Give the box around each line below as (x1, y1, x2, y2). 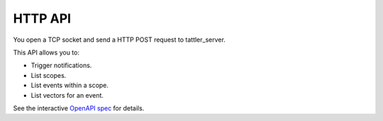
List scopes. (30, 71, 67, 79)
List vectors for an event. (30, 91, 104, 99)
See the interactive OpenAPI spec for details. (13, 103, 145, 113)
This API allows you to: (13, 48, 79, 57)
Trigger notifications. (30, 61, 92, 70)
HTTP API (13, 11, 71, 26)
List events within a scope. (30, 81, 109, 90)
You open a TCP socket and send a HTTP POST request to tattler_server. (13, 35, 226, 44)
